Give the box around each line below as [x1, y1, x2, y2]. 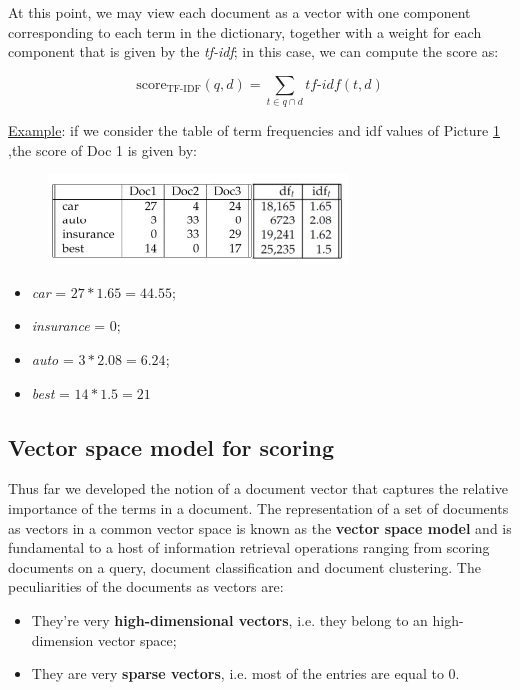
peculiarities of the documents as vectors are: [8, 576, 284, 597]
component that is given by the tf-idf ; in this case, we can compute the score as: [8, 41, 499, 62]
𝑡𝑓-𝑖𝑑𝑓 [305, 77, 341, 92]
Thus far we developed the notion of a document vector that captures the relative [8, 478, 509, 499]
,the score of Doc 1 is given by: [8, 139, 197, 160]
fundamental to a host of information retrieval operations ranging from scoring [8, 537, 490, 558]
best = [31, 382, 70, 403]
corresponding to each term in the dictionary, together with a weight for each [8, 21, 482, 42]
